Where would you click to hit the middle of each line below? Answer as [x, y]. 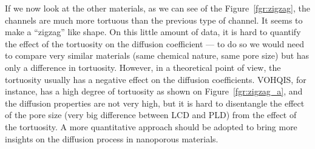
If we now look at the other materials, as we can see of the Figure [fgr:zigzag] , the [157, 8]
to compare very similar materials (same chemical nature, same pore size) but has [157, 55]
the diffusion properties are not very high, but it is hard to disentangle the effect [155, 103]
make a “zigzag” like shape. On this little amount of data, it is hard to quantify [153, 32]
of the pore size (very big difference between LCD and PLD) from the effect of [151, 115]
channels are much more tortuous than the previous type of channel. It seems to [154, 20]
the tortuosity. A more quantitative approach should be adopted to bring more [151, 126]
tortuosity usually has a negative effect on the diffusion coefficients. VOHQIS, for [156, 79]
